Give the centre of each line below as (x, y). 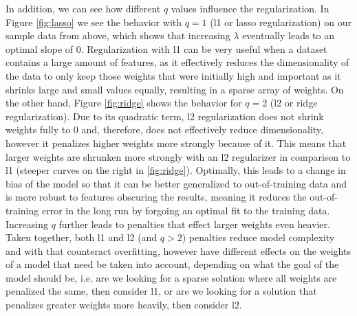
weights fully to (38, 129)
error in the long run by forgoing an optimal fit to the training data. (186, 210)
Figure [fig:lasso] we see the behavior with (94, 22)
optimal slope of (40, 48)
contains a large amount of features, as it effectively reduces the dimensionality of (177, 62)
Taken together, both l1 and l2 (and (82, 237)
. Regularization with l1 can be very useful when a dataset (204, 48)
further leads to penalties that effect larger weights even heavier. (194, 224)
